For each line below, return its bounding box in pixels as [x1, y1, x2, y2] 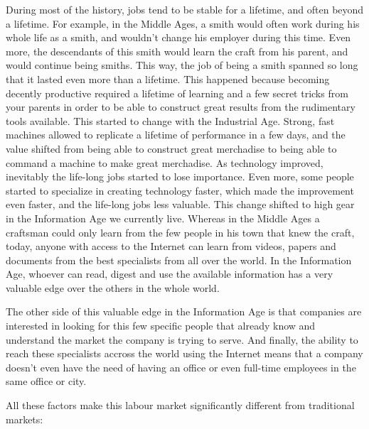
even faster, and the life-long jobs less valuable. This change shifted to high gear [6, 197, 355, 212]
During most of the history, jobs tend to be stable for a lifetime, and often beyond [6, 2, 364, 16]
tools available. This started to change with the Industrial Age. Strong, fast [6, 113, 335, 128]
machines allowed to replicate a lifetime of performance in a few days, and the [6, 127, 346, 142]
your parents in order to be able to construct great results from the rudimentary [6, 99, 355, 114]
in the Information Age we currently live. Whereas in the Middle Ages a [6, 210, 320, 225]
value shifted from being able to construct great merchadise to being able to [6, 141, 337, 156]
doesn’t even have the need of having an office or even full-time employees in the [6, 359, 356, 374]
